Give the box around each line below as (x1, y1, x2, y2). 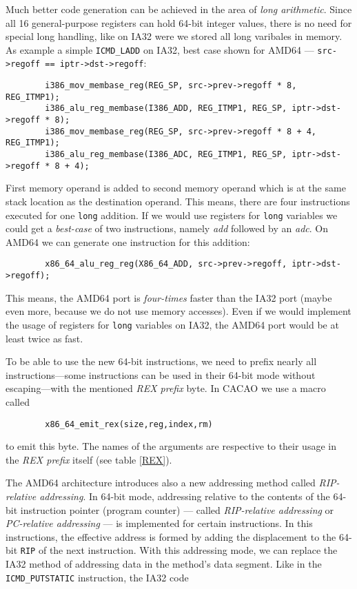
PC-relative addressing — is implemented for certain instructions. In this (6, 516, 313, 530)
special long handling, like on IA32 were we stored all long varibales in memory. (6, 29, 343, 43)
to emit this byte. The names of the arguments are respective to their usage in (6, 439, 336, 453)
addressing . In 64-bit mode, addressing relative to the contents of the (39, 488, 330, 503)
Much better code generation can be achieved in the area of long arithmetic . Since (6, 2, 352, 16)
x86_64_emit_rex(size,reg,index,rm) (45, 419, 213, 429)
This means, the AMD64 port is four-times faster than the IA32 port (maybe (6, 290, 332, 304)
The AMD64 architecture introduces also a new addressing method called (6, 475, 316, 490)
